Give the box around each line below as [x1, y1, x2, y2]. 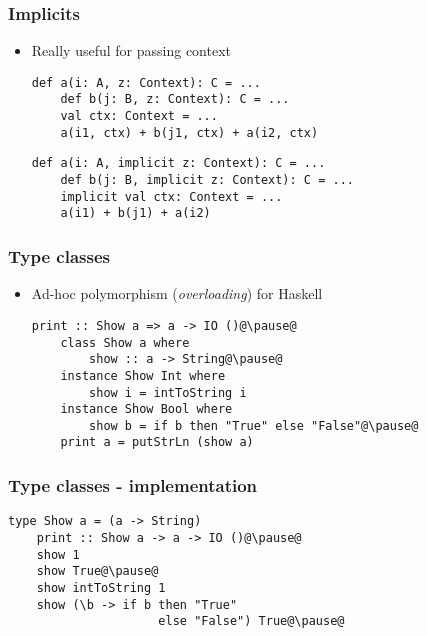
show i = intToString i [89, 385, 247, 400]
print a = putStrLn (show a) [60, 435, 254, 450]
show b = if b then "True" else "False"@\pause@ [89, 418, 419, 433]
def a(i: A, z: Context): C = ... [31, 75, 261, 90]
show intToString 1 [36, 580, 166, 595]
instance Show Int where [60, 368, 226, 383]
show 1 [36, 547, 80, 562]
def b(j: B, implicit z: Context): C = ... [60, 173, 354, 188]
